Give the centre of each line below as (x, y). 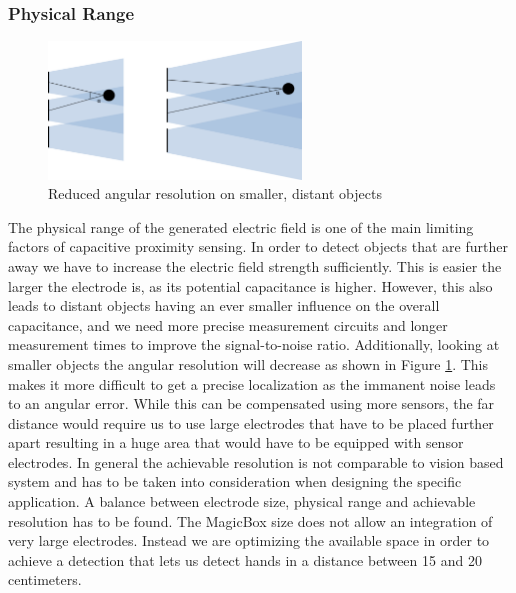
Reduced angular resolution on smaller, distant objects (215, 193)
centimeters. (45, 579)
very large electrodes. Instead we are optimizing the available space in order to (249, 540)
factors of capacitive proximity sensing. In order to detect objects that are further (258, 246)
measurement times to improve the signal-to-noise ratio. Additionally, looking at (254, 344)
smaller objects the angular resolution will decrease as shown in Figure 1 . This (248, 363)
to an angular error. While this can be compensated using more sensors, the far (251, 403)
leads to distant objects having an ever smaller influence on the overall (224, 305)
